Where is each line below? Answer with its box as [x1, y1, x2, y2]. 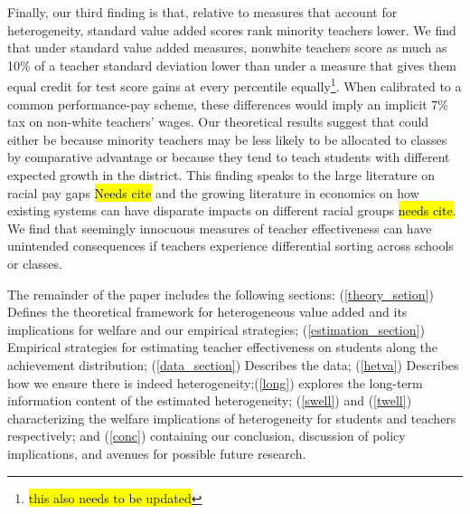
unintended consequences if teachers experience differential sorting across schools [7, 236, 454, 255]
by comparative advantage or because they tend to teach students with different [7, 148, 450, 167]
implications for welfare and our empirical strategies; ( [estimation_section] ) [7, 319, 425, 338]
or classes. [7, 253, 62, 272]
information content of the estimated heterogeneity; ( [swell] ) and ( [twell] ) [7, 391, 412, 410]
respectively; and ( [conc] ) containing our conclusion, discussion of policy [7, 426, 406, 445]
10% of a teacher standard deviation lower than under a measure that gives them [7, 55, 457, 74]
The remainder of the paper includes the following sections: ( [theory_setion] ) [7, 284, 434, 303]
